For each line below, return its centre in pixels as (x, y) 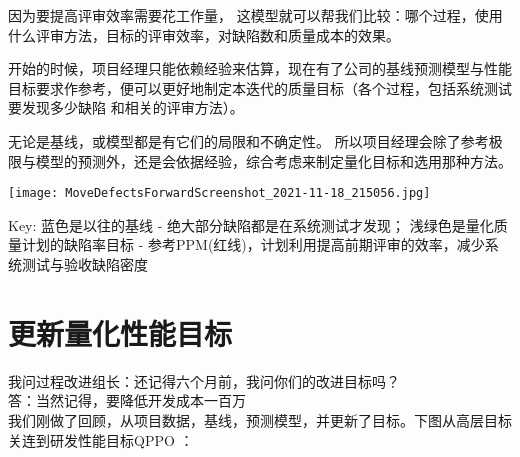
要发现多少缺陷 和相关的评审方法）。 (126, 107)
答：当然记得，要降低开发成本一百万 (127, 400)
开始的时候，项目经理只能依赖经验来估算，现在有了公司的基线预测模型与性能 (260, 68)
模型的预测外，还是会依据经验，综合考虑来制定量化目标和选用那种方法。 (273, 160)
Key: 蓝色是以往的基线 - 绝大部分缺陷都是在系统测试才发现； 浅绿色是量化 (251, 224)
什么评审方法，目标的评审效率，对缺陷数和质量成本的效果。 (204, 34)
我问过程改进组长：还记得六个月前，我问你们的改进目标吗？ (204, 380)
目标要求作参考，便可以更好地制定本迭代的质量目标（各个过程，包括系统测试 (260, 87)
